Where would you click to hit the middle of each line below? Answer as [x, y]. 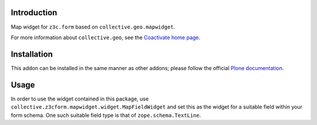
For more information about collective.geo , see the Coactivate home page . [106, 37]
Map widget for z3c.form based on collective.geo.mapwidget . [93, 27]
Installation [32, 54]
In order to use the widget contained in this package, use [80, 99]
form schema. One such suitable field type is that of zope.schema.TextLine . [106, 115]
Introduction [34, 13]
